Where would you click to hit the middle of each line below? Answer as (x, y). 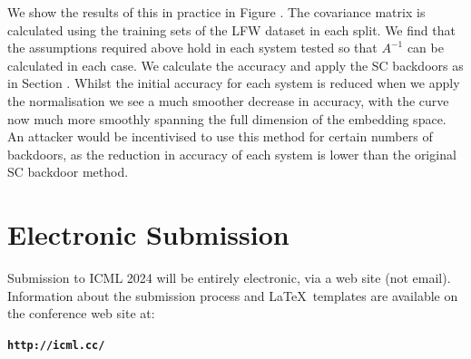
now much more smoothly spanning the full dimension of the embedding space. (227, 118)
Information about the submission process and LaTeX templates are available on (233, 295)
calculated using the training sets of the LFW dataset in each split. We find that (231, 29)
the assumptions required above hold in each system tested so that (192, 48)
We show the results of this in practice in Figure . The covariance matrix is (216, 12)
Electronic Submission (148, 234)
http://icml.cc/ (56, 345)
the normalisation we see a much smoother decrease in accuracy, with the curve (228, 100)
